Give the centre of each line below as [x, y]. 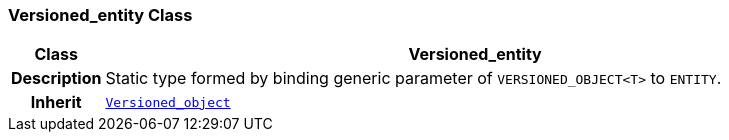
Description [56, 78]
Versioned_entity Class [100, 15]
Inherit [56, 102]
